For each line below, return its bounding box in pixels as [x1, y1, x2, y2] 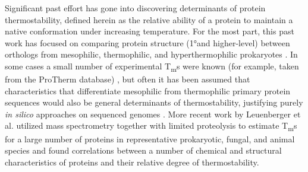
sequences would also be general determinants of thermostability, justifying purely [5, 96, 303, 109]
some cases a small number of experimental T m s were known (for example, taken [5, 59, 299, 74]
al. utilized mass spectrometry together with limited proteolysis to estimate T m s [5, 119, 297, 133]
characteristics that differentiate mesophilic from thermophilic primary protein [5, 84, 291, 97]
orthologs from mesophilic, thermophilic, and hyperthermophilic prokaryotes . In [5, 48, 298, 60]
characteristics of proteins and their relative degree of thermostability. [5, 155, 259, 168]
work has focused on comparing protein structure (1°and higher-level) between [5, 36, 290, 49]
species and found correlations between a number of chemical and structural [5, 144, 282, 157]
